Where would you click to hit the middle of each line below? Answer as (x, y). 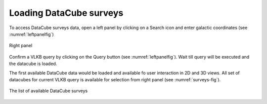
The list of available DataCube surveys (48, 91)
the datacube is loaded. (33, 64)
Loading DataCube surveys (66, 13)
